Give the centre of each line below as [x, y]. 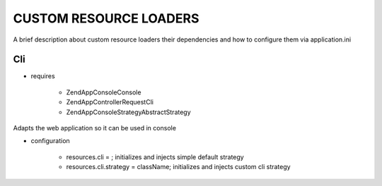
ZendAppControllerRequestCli [110, 102]
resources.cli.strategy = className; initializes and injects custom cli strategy [178, 167]
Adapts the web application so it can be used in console [95, 128]
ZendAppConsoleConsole [104, 92]
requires [43, 76]
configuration [50, 141]
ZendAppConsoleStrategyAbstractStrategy [128, 112]
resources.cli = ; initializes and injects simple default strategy [155, 157]
